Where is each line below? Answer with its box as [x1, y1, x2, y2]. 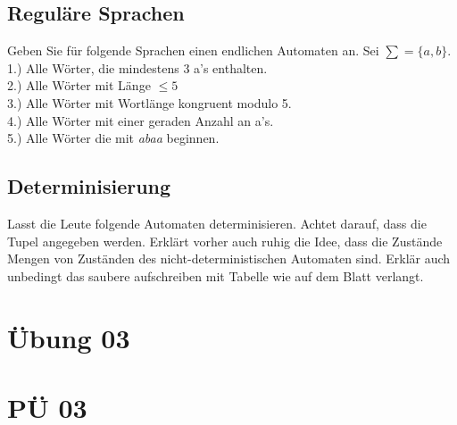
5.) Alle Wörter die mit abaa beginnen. [7, 129, 220, 147]
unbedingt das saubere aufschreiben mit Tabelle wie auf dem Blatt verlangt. [7, 266, 424, 285]
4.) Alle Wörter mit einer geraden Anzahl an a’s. [7, 111, 274, 129]
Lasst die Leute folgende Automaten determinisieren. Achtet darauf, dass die [7, 213, 427, 232]
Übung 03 [7, 319, 130, 355]
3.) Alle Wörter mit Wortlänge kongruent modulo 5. [7, 93, 292, 112]
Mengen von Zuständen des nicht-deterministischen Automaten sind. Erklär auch [7, 249, 451, 268]
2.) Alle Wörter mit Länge [7, 76, 151, 95]
